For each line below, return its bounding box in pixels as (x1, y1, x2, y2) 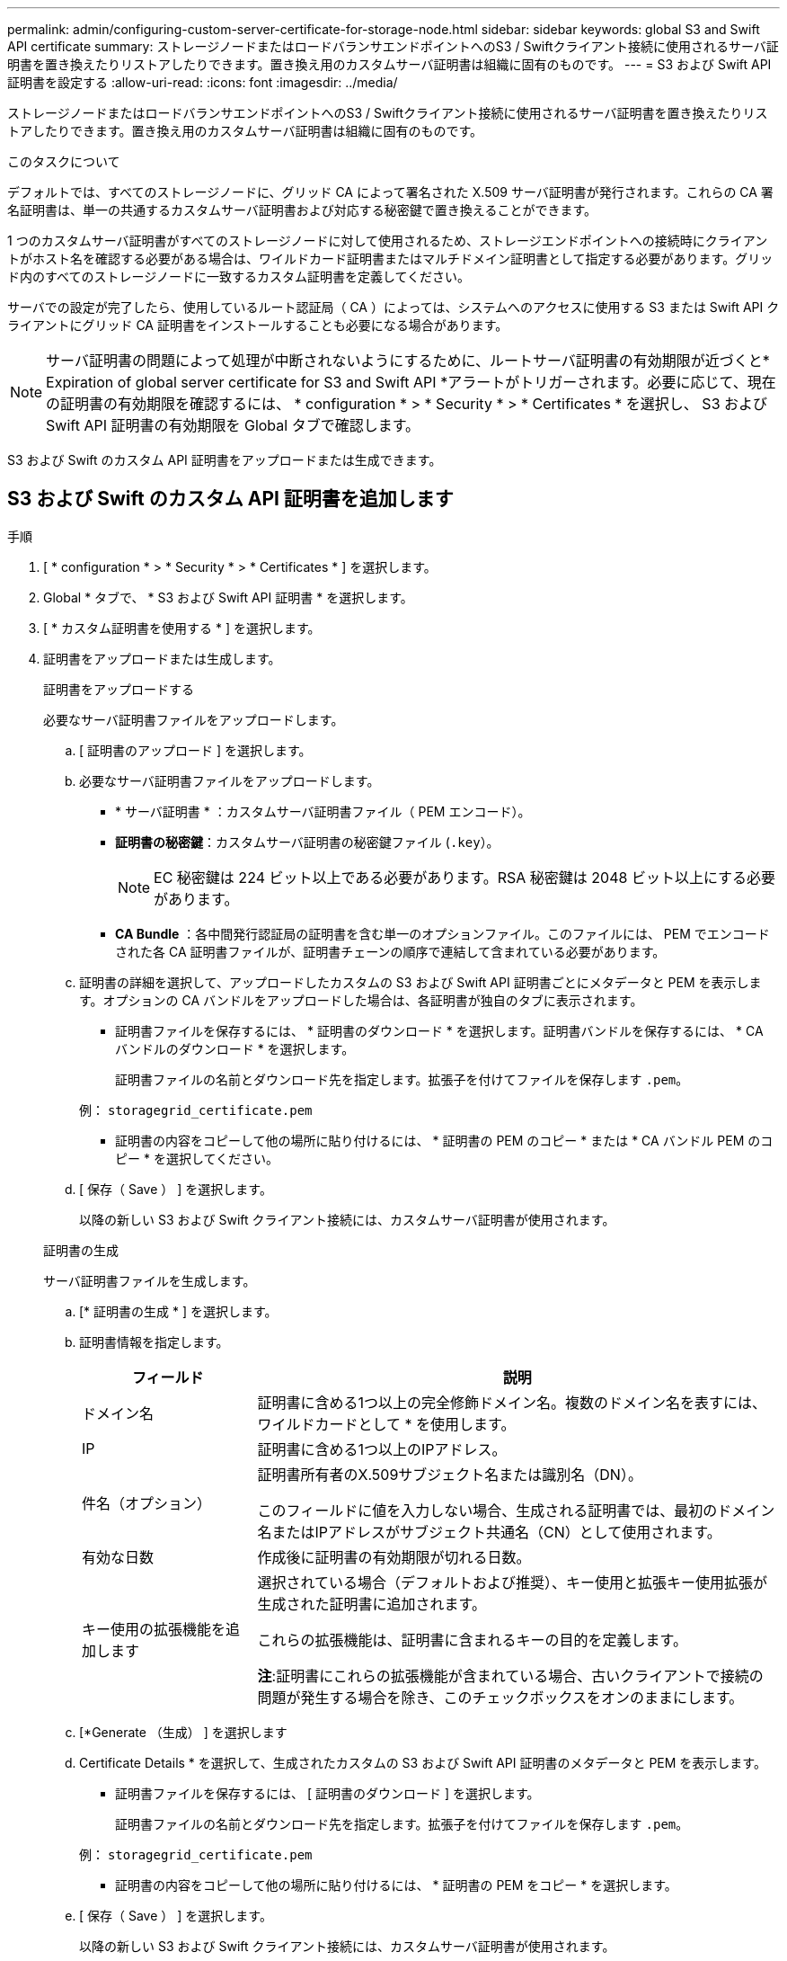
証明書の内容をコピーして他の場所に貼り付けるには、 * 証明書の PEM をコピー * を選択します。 (115, 1876, 677, 1893)
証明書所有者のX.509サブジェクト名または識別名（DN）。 (257, 1465, 642, 1484)
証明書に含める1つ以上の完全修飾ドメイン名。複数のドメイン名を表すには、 (257, 1393, 767, 1412)
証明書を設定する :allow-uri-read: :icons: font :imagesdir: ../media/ (7, 75, 398, 90)
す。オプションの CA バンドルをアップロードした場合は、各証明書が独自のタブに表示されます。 (79, 992, 643, 1008)
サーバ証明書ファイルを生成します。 (43, 1272, 256, 1288)
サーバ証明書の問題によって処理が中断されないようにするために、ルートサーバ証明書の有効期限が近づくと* (46, 352, 770, 370)
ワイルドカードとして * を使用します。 (257, 1414, 516, 1433)
